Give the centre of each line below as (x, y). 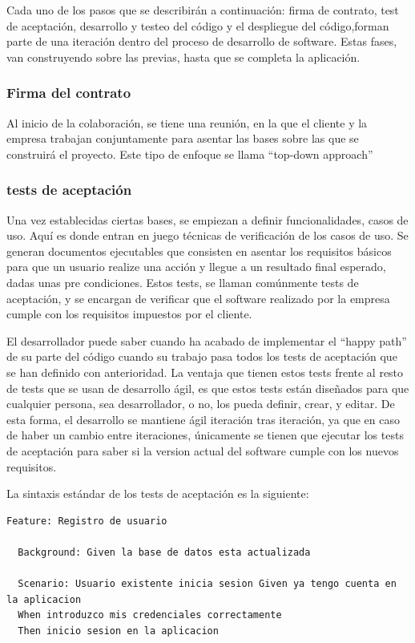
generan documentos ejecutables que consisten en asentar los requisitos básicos (199, 251)
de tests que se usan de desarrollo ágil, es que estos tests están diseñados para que (208, 388)
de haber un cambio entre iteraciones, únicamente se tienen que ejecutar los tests (205, 435)
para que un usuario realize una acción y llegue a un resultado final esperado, (196, 267)
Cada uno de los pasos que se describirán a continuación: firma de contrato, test (203, 10)
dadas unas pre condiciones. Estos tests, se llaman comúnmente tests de (183, 282)
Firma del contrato (69, 93)
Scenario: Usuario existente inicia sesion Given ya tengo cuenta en (207, 584)
